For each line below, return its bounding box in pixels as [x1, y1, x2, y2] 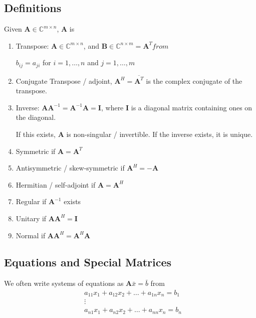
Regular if [16, 196, 47, 207]
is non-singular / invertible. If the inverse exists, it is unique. [66, 128, 253, 139]
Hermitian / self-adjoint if [16, 179, 96, 190]
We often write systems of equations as [4, 278, 124, 288]
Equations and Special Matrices [4, 254, 172, 270]
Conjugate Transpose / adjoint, [16, 75, 112, 86]
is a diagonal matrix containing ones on [131, 102, 252, 112]
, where [101, 102, 124, 112]
